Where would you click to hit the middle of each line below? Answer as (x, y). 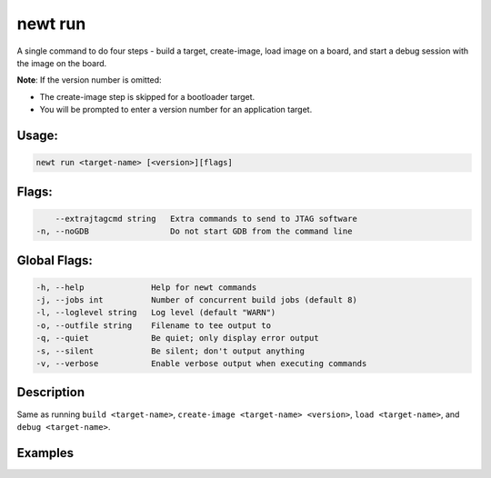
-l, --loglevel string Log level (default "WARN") (156, 313)
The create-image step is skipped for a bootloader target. (147, 96)
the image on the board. (62, 63)
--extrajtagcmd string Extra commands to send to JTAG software (206, 219)
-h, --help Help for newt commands (146, 287)
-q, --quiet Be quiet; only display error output (177, 338)
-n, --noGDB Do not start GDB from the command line (194, 231)
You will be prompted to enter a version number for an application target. (176, 110)
